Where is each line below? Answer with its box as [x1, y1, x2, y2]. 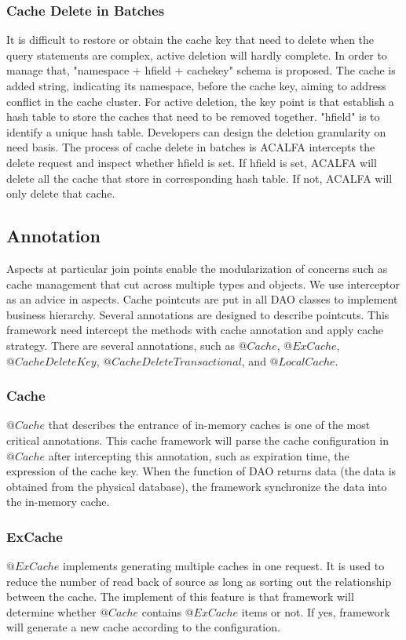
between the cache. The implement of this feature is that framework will [6, 588, 354, 605]
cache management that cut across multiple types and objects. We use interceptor [6, 275, 400, 292]
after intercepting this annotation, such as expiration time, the [48, 447, 349, 464]
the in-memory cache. [6, 493, 110, 510]
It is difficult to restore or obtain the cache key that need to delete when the [6, 31, 375, 48]
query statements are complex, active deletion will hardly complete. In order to [6, 46, 387, 63]
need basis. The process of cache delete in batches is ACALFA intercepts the [6, 139, 375, 155]
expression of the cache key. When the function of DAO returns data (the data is [6, 463, 397, 479]
